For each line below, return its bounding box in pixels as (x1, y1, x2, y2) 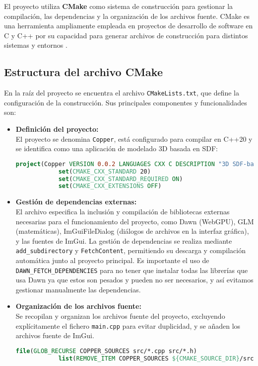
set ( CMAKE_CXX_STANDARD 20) (58, 168, 151, 175)
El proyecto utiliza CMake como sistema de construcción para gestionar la (4, 1, 233, 11)
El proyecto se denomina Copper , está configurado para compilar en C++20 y (15, 133, 253, 144)
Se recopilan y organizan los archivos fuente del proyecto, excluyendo (15, 311, 225, 321)
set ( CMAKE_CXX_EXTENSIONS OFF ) (58, 183, 162, 190)
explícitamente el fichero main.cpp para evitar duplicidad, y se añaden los (15, 320, 241, 331)
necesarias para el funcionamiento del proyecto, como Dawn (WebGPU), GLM (15, 216, 254, 226)
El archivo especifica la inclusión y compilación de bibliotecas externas (15, 206, 230, 216)
